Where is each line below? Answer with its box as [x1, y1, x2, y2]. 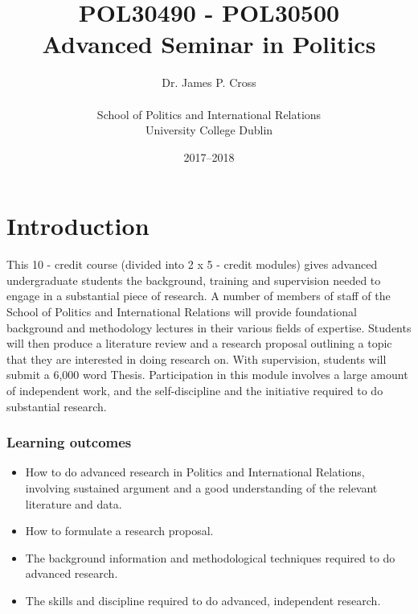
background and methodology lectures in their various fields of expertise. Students [6, 319, 412, 336]
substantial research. [6, 398, 107, 414]
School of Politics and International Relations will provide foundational [6, 303, 357, 319]
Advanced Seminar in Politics [42, 27, 376, 60]
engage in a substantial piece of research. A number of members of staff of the [6, 287, 391, 304]
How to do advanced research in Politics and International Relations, [25, 464, 365, 480]
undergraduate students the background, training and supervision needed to [6, 271, 381, 288]
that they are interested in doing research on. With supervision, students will [6, 350, 387, 367]
